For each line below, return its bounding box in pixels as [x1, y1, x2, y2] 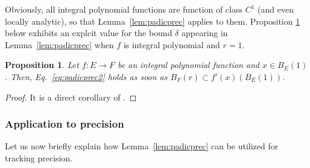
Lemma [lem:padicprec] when [5, 38, 114, 51]
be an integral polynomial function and [118, 58, 259, 71]
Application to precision [5, 116, 124, 131]
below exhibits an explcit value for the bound [5, 26, 172, 39]
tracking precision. [5, 151, 73, 164]
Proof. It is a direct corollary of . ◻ [5, 90, 137, 103]
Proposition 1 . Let [5, 58, 79, 71]
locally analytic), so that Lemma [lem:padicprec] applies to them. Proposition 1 [5, 14, 300, 27]
